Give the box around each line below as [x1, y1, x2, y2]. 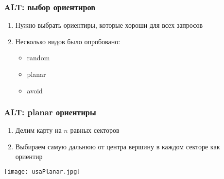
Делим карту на [15, 125, 62, 135]
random [27, 53, 50, 63]
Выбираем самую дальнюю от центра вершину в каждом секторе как [15, 142, 220, 151]
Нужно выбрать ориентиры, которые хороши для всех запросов [15, 20, 203, 30]
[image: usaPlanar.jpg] [4, 168, 81, 176]
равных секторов [70, 125, 120, 135]
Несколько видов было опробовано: [15, 36, 121, 46]
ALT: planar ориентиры [4, 106, 96, 118]
